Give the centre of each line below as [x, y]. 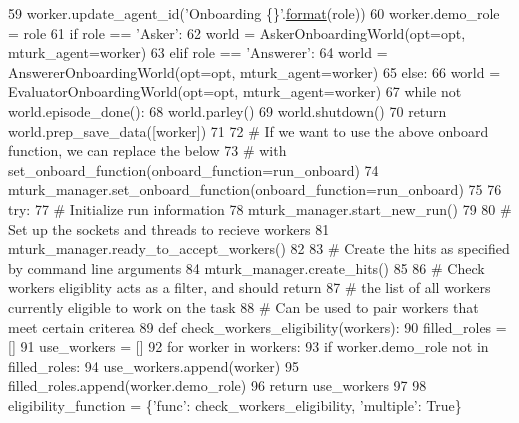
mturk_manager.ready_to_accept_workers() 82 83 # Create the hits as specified [259, 248]
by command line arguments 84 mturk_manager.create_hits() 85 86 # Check [246, 267]
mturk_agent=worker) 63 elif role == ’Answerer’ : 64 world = [198, 52]
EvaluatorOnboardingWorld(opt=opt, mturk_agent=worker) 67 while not [235, 91]
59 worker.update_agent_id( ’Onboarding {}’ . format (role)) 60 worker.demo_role [254, 13]
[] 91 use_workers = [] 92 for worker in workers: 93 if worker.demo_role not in [248, 346]
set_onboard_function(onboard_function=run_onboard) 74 [193, 169]
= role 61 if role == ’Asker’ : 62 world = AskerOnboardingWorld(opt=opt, [237, 32]
